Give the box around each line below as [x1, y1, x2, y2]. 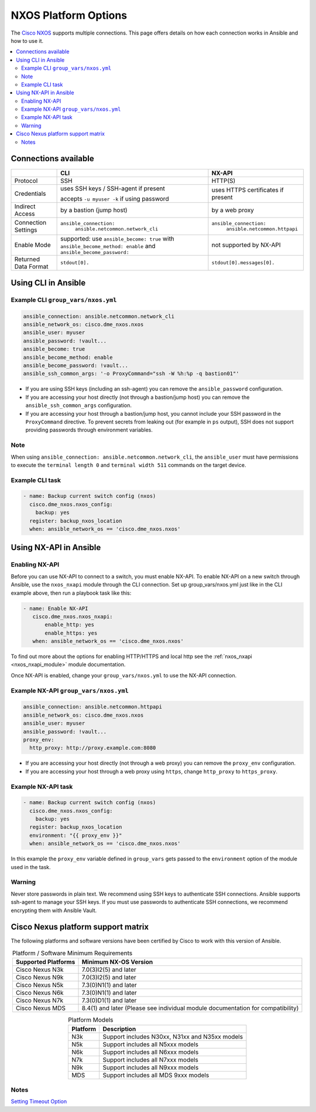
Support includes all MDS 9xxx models [102, 1071, 209, 1079]
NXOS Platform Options [11, 9, 128, 22]
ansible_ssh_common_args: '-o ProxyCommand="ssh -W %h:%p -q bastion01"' [23, 370, 239, 377]
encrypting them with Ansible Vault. [11, 907, 97, 914]
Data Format [14, 262, 49, 270]
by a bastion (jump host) [60, 206, 128, 214]
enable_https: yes [44, 629, 98, 636]
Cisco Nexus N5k [15, 981, 64, 989]
